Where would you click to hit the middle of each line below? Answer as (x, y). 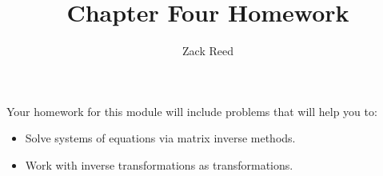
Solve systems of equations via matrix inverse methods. (160, 138)
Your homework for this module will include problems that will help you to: (192, 111)
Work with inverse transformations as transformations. (159, 164)
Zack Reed (208, 51)
